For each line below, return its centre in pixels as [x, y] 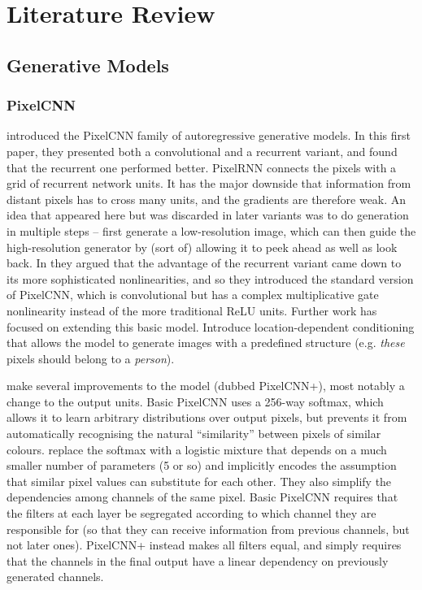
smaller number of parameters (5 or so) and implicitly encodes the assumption [202, 465]
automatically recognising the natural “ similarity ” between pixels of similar [194, 434]
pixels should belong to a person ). [91, 358]
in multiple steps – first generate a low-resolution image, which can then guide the [211, 230]
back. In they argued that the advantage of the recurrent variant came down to [204, 263]
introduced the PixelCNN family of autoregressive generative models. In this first [209, 135]
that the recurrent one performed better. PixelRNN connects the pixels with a [202, 167]
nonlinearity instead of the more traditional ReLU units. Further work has [192, 310]
